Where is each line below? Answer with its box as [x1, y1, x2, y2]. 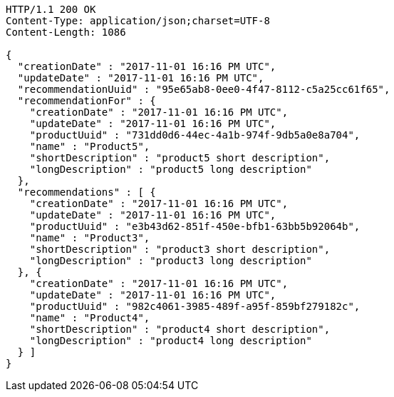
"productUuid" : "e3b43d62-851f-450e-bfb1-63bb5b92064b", [29, 221, 361, 232]
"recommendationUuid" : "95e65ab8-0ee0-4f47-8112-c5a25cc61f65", [17, 84, 390, 95]
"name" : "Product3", [29, 232, 150, 243]
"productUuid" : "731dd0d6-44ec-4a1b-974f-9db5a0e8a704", [29, 129, 361, 141]
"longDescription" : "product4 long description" [29, 335, 312, 346]
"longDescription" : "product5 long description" [29, 164, 312, 175]
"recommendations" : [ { [17, 186, 156, 198]
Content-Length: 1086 [6, 26, 126, 38]
